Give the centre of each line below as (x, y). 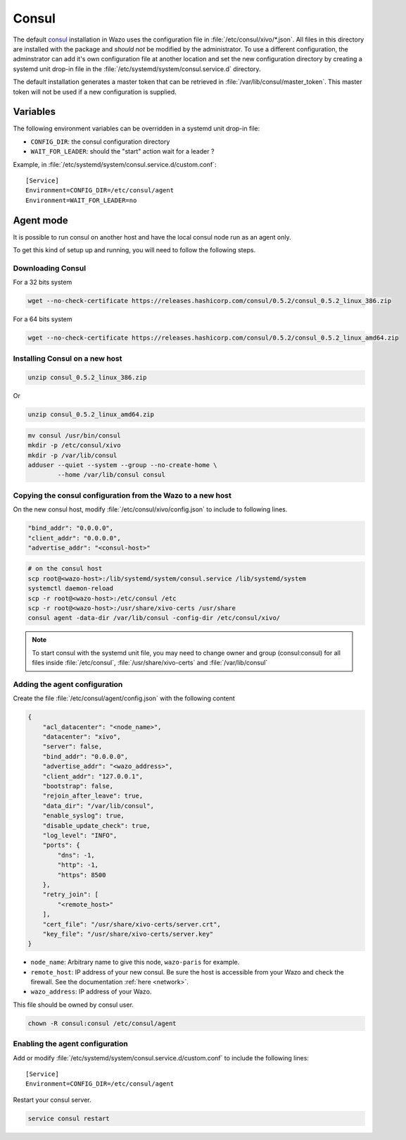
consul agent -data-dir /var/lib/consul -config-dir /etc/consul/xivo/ (154, 618)
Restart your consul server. (52, 1100)
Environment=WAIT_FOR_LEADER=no (81, 200)
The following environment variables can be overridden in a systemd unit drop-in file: (137, 129)
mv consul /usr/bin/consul (74, 435)
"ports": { (61, 845)
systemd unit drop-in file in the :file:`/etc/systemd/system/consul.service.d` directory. (137, 69)
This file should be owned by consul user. (73, 1005)
